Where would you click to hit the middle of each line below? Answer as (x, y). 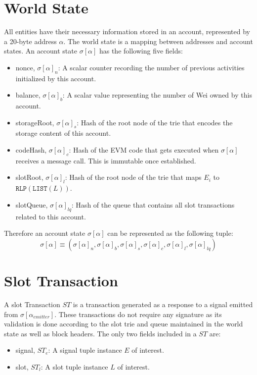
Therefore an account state (45, 233)
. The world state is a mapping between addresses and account (158, 41)
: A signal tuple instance (85, 350)
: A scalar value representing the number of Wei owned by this (157, 95)
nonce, (25, 67)
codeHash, (31, 150)
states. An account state (41, 51)
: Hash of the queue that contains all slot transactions (153, 204)
